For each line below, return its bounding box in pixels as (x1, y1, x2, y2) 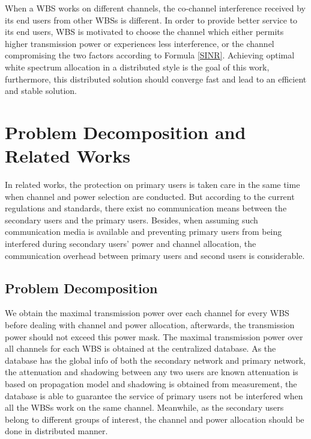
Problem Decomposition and (5, 119, 246, 144)
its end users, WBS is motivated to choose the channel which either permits (5, 25, 284, 38)
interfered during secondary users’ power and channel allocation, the (5, 237, 256, 250)
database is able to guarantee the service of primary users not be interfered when (5, 389, 303, 402)
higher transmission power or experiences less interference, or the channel (5, 37, 274, 49)
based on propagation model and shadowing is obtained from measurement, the (5, 377, 297, 390)
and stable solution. (5, 84, 77, 97)
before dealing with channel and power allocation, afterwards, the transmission (5, 319, 295, 331)
